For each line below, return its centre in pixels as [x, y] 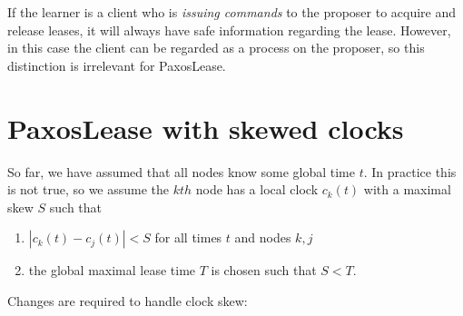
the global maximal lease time [112, 270]
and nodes [263, 237]
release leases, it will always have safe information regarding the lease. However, [229, 30]
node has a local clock [257, 189]
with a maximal [407, 189]
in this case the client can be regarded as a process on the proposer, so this [216, 48]
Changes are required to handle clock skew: [128, 300]
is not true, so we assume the [89, 189]
